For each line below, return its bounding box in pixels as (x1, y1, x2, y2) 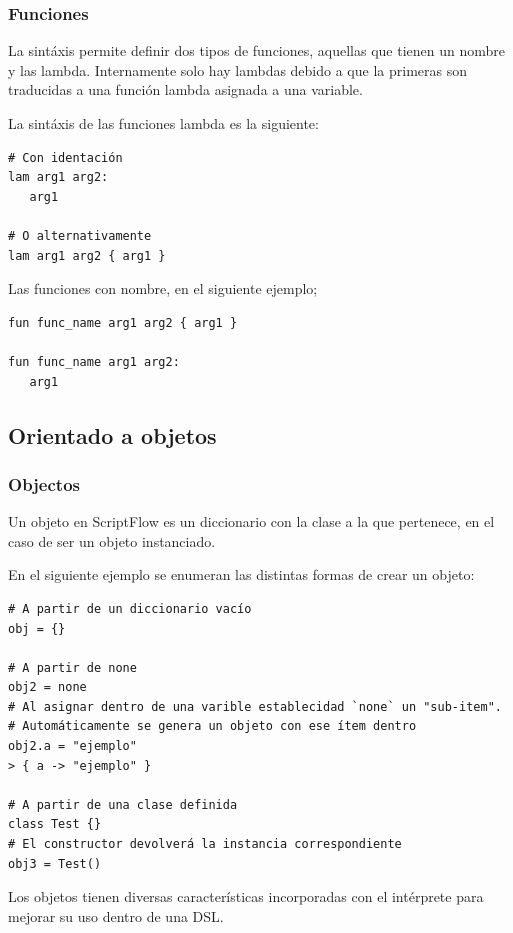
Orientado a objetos (8, 419, 217, 450)
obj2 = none (8, 680, 87, 695)
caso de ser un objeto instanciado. (8, 530, 216, 551)
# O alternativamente (8, 228, 152, 243)
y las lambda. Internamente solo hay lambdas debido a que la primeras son (8, 59, 467, 80)
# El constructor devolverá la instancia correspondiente (8, 837, 402, 852)
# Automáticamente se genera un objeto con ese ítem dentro (8, 719, 417, 734)
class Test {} (8, 817, 102, 832)
